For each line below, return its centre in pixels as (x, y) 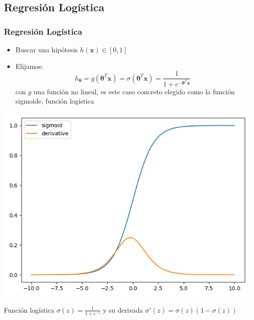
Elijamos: (29, 66)
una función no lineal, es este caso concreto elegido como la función (134, 91)
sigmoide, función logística (55, 101)
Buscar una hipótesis (47, 49)
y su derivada (123, 309)
